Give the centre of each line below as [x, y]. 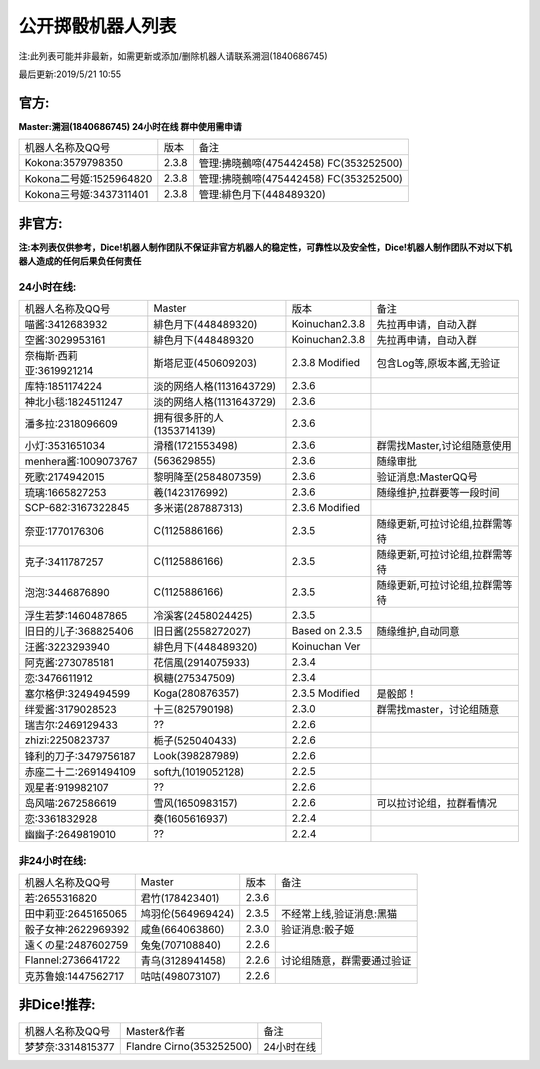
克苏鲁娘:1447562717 [74, 977]
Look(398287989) [196, 756]
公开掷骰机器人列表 [97, 26]
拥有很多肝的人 [188, 418]
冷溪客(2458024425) [203, 616]
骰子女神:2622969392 [77, 930]
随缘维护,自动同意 [418, 632]
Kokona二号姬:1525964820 [88, 179]
